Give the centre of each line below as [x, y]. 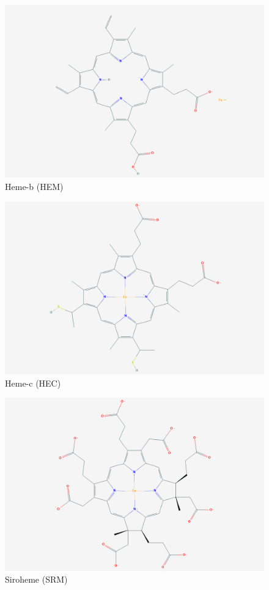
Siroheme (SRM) [36, 579]
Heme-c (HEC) [33, 383]
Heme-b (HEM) [34, 186]
